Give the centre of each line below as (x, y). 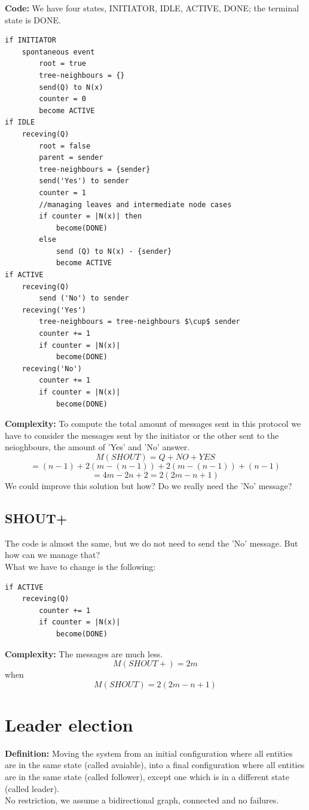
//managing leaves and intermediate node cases (135, 204)
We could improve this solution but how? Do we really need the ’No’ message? (149, 485)
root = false (65, 146)
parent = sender (71, 158)
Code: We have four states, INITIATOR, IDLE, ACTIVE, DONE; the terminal (152, 8)
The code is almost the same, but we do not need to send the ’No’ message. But (152, 543)
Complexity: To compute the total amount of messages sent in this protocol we (153, 424)
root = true (63, 64)
